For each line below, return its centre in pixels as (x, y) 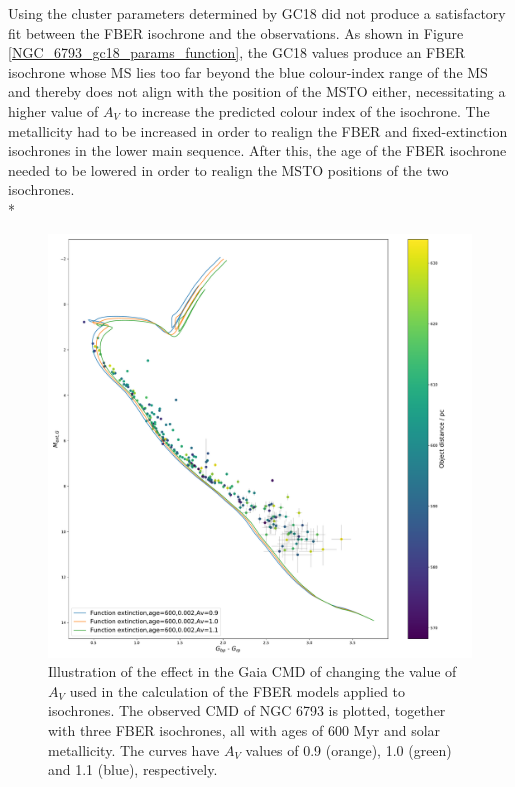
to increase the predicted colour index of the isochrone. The (307, 110)
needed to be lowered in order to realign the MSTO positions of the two (228, 169)
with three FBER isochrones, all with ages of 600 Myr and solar (244, 729)
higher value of (53, 110)
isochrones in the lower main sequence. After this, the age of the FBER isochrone (257, 150)
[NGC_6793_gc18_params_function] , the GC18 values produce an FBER (237, 52)
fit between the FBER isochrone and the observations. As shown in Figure (236, 32)
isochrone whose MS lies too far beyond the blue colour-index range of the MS (248, 71)
